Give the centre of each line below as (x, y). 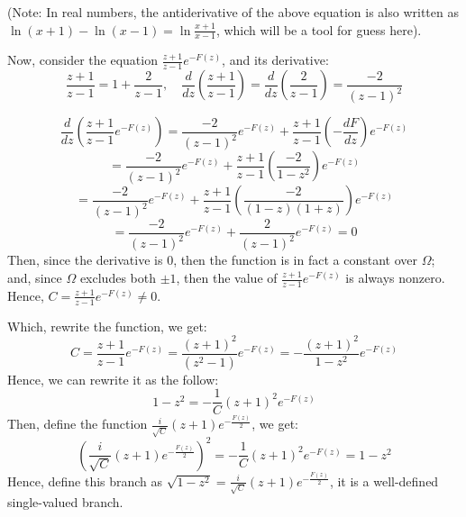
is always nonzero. (395, 277)
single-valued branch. (65, 502)
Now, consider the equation (82, 60)
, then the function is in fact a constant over (295, 260)
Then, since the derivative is (85, 260)
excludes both (118, 277)
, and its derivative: (275, 60)
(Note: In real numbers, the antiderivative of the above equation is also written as (233, 12)
